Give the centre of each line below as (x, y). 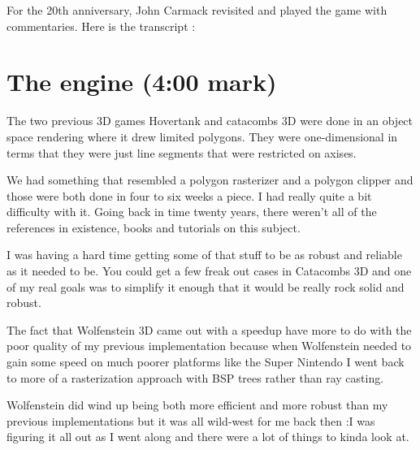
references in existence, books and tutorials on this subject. (154, 227)
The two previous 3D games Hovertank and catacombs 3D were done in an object (210, 121)
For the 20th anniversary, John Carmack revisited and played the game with (197, 10)
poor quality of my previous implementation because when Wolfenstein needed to (209, 346)
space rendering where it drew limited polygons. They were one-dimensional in (202, 136)
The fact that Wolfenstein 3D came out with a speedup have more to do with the (209, 329)
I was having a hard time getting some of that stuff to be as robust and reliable (204, 255)
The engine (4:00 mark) (142, 82)
